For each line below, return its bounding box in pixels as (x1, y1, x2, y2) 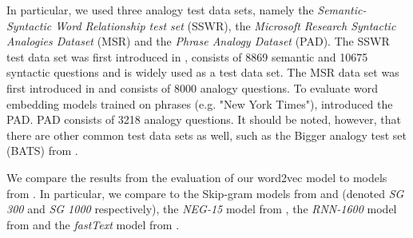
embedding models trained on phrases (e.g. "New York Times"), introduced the (6, 95, 393, 112)
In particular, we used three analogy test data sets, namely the (6, 2, 314, 18)
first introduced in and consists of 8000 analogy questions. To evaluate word (6, 79, 378, 96)
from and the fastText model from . (6, 216, 180, 232)
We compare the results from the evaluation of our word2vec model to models (6, 169, 387, 185)
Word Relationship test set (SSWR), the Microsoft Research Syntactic (55, 17, 396, 34)
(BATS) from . (6, 142, 78, 159)
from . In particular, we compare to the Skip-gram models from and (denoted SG (6, 184, 404, 201)
